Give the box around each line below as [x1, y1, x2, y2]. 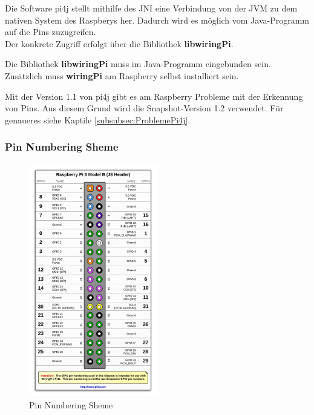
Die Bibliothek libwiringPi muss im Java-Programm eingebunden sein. [5, 57, 271, 70]
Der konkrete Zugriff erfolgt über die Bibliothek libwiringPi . [5, 37, 234, 50]
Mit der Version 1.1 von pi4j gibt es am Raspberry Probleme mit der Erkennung [5, 90, 303, 102]
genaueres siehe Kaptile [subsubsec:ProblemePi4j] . [5, 113, 191, 126]
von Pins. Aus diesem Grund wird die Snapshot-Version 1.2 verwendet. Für [5, 102, 284, 114]
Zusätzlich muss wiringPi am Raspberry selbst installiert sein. [5, 69, 239, 82]
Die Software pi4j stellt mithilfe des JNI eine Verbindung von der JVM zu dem [5, 2, 298, 14]
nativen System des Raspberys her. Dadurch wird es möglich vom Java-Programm [5, 13, 310, 26]
